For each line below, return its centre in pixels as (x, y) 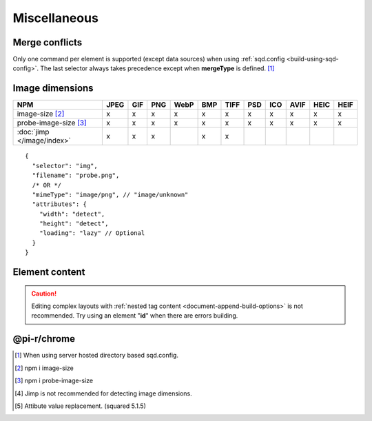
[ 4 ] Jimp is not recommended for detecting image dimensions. (103, 393)
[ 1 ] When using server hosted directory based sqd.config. (97, 356)
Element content (49, 272)
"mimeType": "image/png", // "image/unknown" (110, 194)
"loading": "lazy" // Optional (92, 233)
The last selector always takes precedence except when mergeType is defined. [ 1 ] (157, 68)
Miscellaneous (56, 18)
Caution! (44, 294)
